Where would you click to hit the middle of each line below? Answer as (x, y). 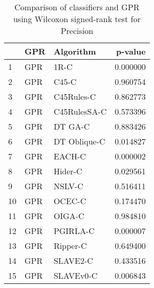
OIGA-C (69, 216)
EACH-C (70, 156)
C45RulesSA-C (80, 111)
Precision (77, 31)
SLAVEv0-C (75, 275)
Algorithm (75, 51)
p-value (131, 51)
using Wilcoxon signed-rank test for (77, 19)
